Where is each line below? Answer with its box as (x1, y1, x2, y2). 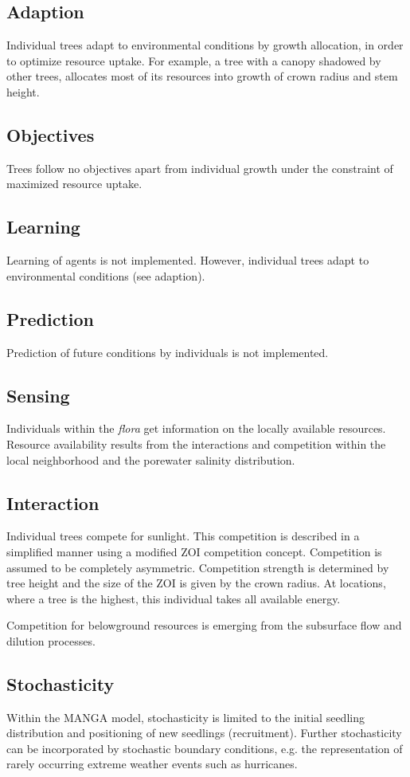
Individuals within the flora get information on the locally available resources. (6, 420, 386, 437)
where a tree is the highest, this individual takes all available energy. (6, 590, 341, 606)
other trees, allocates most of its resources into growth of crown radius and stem (6, 68, 398, 84)
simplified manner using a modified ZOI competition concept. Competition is (6, 543, 382, 559)
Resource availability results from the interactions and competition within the (6, 435, 386, 452)
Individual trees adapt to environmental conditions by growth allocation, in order (6, 37, 404, 53)
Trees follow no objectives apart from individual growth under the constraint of (6, 159, 393, 176)
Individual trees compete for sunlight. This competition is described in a (6, 528, 360, 544)
